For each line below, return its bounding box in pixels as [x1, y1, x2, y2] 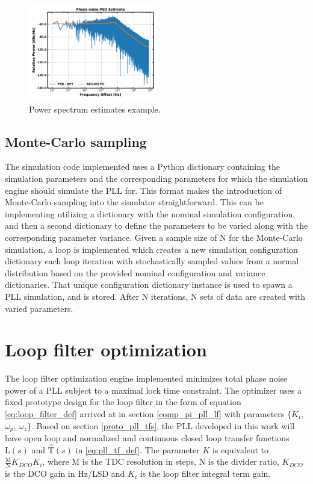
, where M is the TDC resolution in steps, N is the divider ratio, [42, 455, 279, 468]
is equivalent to [212, 443, 268, 456]
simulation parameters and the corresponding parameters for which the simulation [5, 172, 308, 184]
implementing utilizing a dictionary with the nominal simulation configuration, [5, 207, 296, 220]
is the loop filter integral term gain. [140, 467, 271, 480]
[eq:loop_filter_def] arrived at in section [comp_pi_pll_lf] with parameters [5, 408, 285, 420]
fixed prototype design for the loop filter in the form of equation [5, 396, 241, 408]
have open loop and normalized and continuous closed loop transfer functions [5, 432, 290, 444]
